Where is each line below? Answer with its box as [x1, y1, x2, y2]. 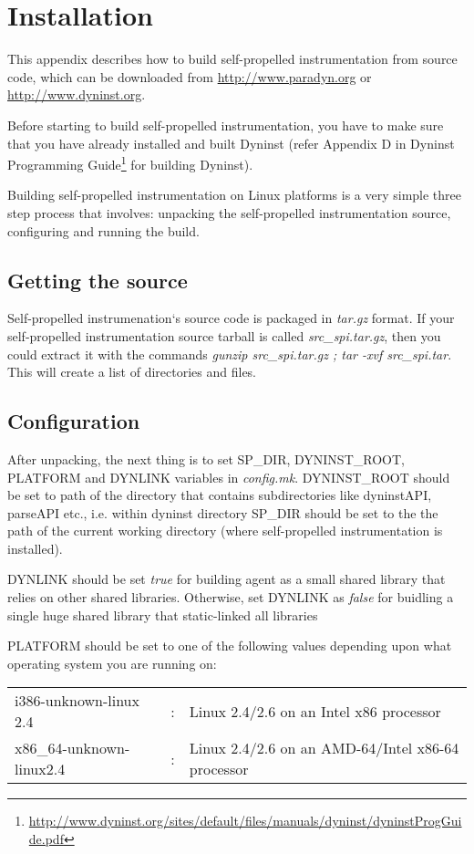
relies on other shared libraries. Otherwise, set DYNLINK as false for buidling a [7, 588, 454, 607]
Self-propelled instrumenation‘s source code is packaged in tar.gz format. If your [7, 308, 455, 328]
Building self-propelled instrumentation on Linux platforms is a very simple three [7, 185, 462, 204]
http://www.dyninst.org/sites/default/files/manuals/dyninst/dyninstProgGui [28, 811, 462, 830]
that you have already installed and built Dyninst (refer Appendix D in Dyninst [7, 133, 455, 152]
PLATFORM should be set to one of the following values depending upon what [7, 636, 452, 655]
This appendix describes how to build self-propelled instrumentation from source [7, 49, 458, 68]
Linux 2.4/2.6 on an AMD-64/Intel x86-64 [189, 737, 459, 759]
